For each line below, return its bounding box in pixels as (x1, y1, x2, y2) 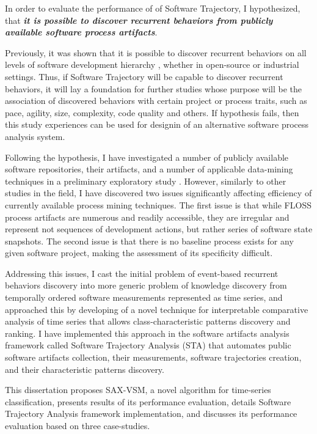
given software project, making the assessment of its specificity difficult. (5, 246, 273, 259)
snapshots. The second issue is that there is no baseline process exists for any (5, 234, 294, 247)
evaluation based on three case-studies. (5, 419, 150, 432)
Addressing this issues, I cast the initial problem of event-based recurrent (5, 267, 279, 279)
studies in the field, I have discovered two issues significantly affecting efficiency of (5, 186, 312, 199)
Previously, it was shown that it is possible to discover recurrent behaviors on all (5, 46, 307, 59)
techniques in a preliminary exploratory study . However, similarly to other (5, 174, 286, 187)
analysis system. (5, 130, 65, 142)
